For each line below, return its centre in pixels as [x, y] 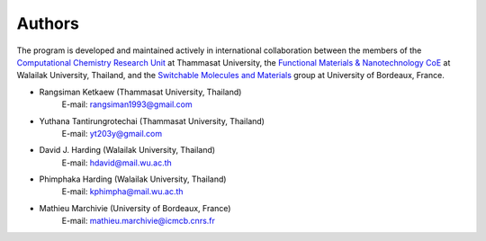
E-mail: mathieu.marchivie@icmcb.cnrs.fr [139, 221]
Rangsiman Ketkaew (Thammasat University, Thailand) [140, 92]
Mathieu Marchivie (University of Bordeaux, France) [135, 208]
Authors [48, 23]
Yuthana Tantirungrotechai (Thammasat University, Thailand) [152, 120]
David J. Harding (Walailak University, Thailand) [127, 150]
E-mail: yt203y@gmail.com [112, 133]
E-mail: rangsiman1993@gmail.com [127, 104]
